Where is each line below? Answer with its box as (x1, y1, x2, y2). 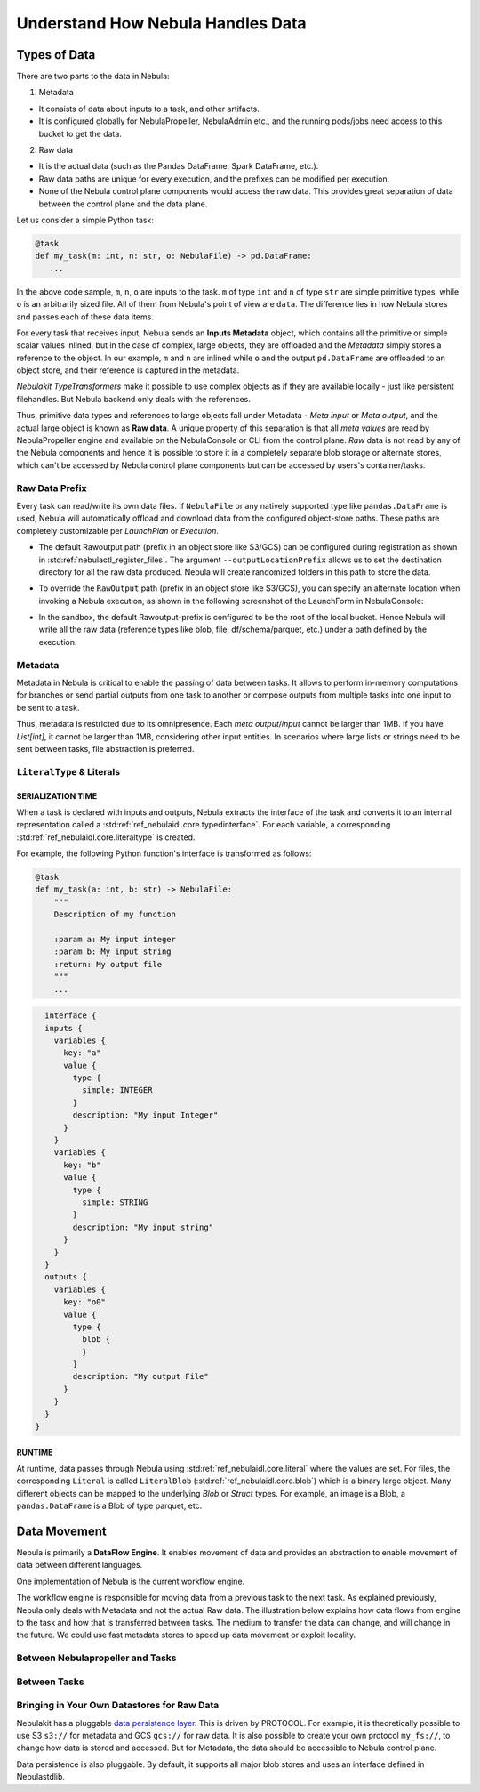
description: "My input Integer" (72, 1110, 219, 1120)
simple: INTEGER (81, 1086, 153, 1095)
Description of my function (53, 909, 177, 920)
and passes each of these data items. (16, 311, 155, 322)
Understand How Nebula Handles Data (16, 13, 307, 33)
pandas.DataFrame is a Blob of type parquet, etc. (16, 1500, 203, 1512)
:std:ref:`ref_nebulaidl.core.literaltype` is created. (16, 832, 196, 843)
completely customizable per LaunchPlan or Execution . (16, 525, 220, 536)
